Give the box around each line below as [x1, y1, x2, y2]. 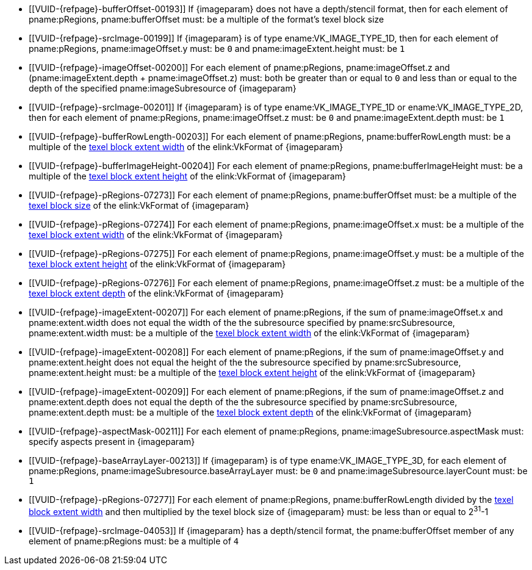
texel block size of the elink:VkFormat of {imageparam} [29, 200, 250, 211]
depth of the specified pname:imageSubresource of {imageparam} [29, 83, 297, 93]
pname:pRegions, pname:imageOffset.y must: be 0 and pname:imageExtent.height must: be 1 [29, 43, 405, 54]
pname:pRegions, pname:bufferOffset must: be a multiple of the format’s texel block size [29, 14, 384, 24]
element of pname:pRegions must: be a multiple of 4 [29, 535, 239, 546]
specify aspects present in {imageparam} [29, 436, 195, 447]
